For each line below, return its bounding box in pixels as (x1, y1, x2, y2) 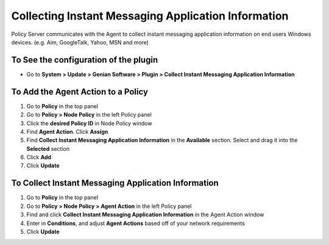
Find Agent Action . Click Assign (26, 128, 108, 135)
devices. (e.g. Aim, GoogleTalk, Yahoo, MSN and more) (11, 38, 149, 46)
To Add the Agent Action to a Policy (11, 86, 149, 97)
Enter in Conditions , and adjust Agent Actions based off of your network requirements (26, 219, 245, 227)
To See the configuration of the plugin (11, 55, 158, 65)
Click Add (26, 154, 52, 161)
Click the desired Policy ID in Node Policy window (26, 119, 152, 127)
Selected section (26, 145, 70, 152)
